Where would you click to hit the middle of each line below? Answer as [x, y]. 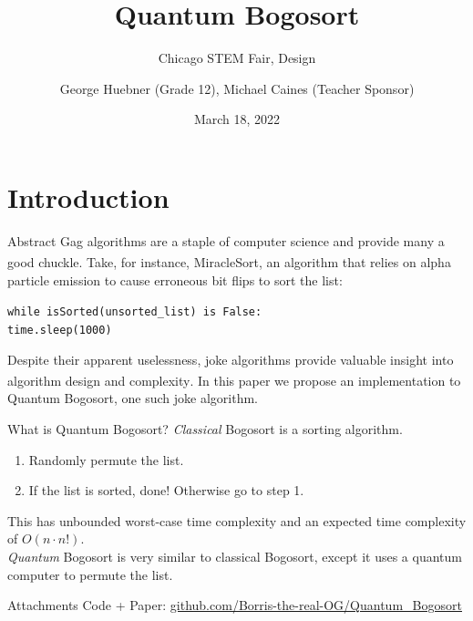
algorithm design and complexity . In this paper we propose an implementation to [234, 380]
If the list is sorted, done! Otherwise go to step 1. [166, 490]
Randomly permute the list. [106, 459]
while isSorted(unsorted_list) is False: [135, 312]
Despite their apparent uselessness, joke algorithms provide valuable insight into [231, 359]
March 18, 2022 [237, 119]
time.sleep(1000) [60, 330]
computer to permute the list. [90, 574]
